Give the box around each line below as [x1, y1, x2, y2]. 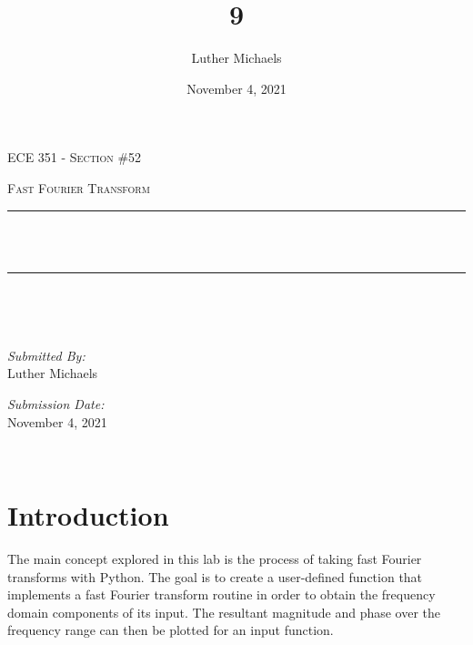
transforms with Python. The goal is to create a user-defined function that [7, 567, 423, 586]
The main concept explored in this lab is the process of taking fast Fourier [7, 548, 422, 568]
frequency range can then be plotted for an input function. [7, 620, 334, 640]
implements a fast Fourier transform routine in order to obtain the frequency [7, 585, 436, 604]
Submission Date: [7, 394, 105, 414]
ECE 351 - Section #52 [7, 148, 142, 167]
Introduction [7, 497, 169, 534]
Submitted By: [7, 345, 86, 364]
